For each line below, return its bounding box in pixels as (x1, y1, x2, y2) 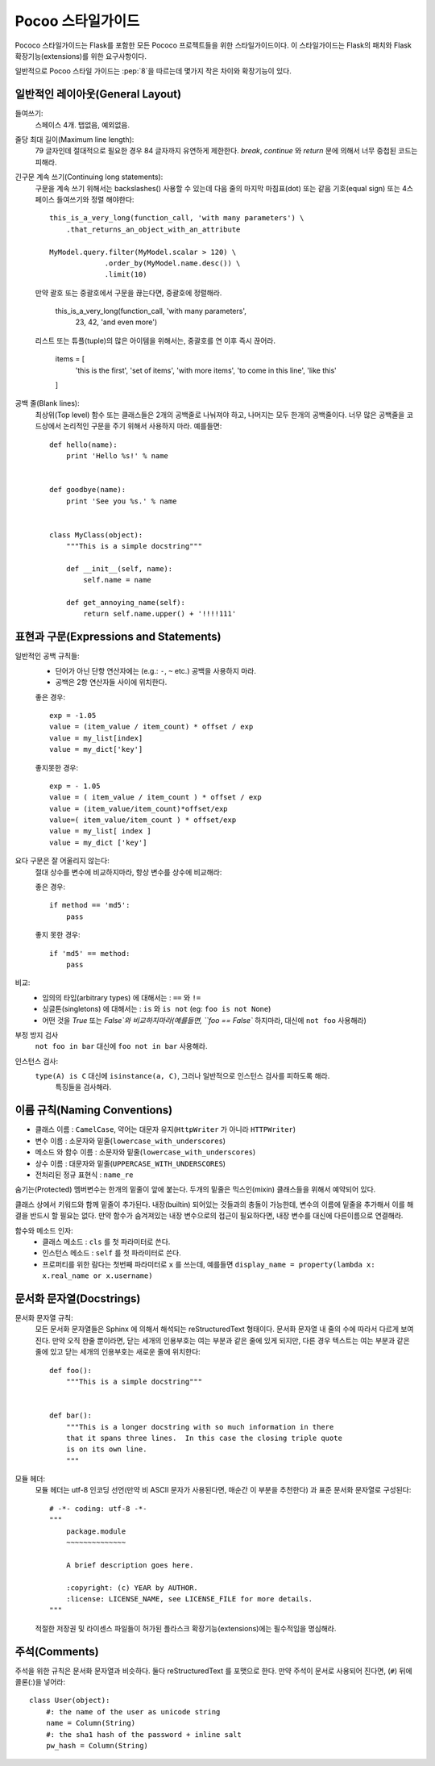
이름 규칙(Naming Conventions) (14, 1104, 173, 1117)
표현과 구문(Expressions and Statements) (14, 630, 222, 644)
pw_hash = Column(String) (45, 1741, 149, 1750)
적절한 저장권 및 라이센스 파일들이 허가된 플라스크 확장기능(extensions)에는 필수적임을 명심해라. (35, 1623, 337, 1633)
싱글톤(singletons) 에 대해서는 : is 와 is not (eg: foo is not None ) (42, 1004, 271, 1014)
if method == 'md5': (49, 900, 130, 910)
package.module (65, 1526, 126, 1536)
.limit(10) (104, 270, 147, 279)
